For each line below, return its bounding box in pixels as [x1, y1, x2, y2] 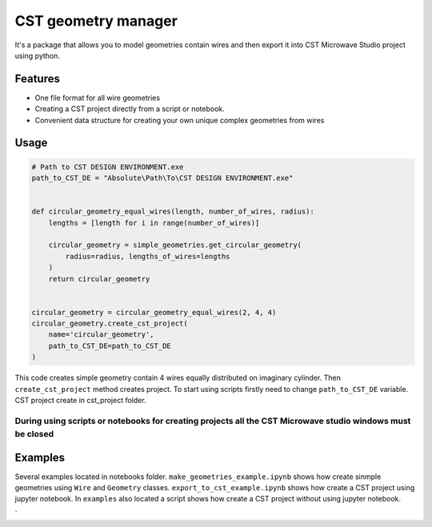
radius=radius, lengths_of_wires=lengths [65, 252, 230, 261]
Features [14, 72, 60, 86]
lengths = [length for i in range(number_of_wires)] [48, 218, 260, 227]
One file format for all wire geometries [34, 93, 160, 102]
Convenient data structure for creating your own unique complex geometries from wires [34, 115, 325, 125]
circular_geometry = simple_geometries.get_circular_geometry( [48, 241, 302, 250]
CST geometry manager [14, 12, 178, 30]
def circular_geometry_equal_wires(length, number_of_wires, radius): [31, 207, 315, 216]
